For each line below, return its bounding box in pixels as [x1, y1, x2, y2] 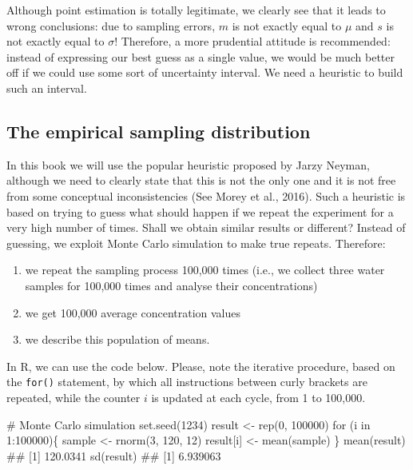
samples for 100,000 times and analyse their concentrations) [25, 277, 318, 293]
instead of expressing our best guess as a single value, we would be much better [6, 48, 395, 65]
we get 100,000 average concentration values [25, 304, 241, 321]
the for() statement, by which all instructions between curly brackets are [6, 373, 367, 390]
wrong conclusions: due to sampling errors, [6, 17, 216, 34]
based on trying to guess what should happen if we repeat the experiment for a [6, 203, 394, 220]
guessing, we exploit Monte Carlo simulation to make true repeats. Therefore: [6, 234, 386, 251]
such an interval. [6, 79, 87, 96]
